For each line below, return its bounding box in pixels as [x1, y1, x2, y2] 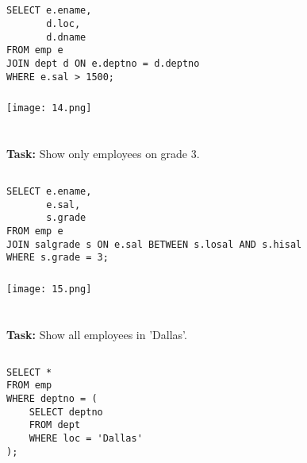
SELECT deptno [29, 406, 103, 418]
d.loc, [46, 18, 81, 30]
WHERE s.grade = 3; [6, 252, 109, 264]
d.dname [46, 31, 86, 43]
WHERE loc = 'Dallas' [29, 433, 143, 445]
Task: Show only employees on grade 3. [6, 145, 200, 162]
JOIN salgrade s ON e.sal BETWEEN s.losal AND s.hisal [6, 238, 302, 250]
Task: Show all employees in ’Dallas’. [6, 326, 187, 342]
